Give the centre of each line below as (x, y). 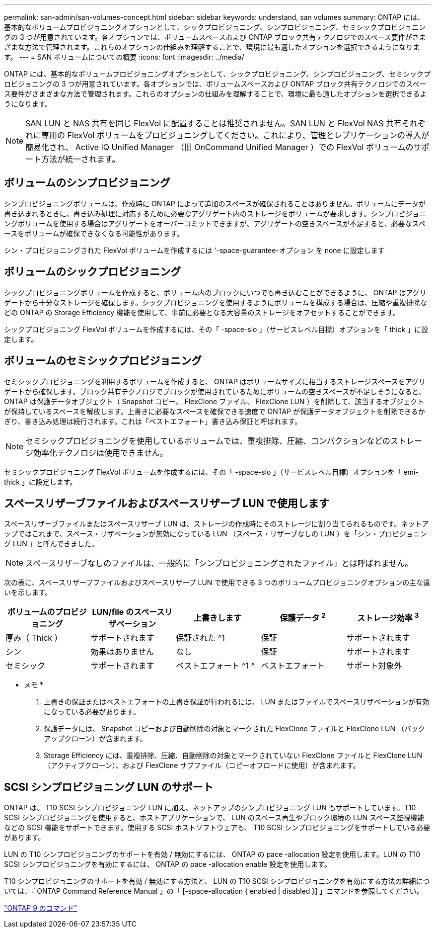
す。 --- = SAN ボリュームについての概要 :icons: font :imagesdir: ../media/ (124, 57)
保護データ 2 (303, 617)
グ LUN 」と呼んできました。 (51, 544)
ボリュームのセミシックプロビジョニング (103, 361)
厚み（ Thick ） (34, 638)
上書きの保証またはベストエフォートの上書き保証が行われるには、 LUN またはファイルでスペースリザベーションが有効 (237, 702)
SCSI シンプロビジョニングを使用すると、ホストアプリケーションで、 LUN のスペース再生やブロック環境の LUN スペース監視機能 (214, 818)
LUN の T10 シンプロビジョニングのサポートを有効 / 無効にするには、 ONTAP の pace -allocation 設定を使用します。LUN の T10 (212, 854)
